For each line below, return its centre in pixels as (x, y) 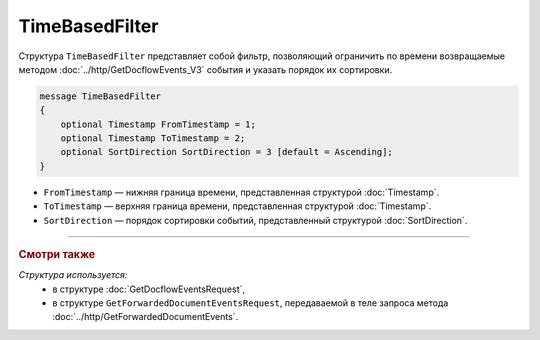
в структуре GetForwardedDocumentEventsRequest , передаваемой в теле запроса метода (250, 303)
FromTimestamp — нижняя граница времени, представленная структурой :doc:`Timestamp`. (241, 192)
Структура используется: (73, 275)
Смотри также (57, 255)
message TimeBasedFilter (100, 96)
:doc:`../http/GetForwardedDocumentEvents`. (145, 317)
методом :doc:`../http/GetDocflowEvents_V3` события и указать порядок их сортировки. (205, 69)
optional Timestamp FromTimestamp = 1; (158, 124)
